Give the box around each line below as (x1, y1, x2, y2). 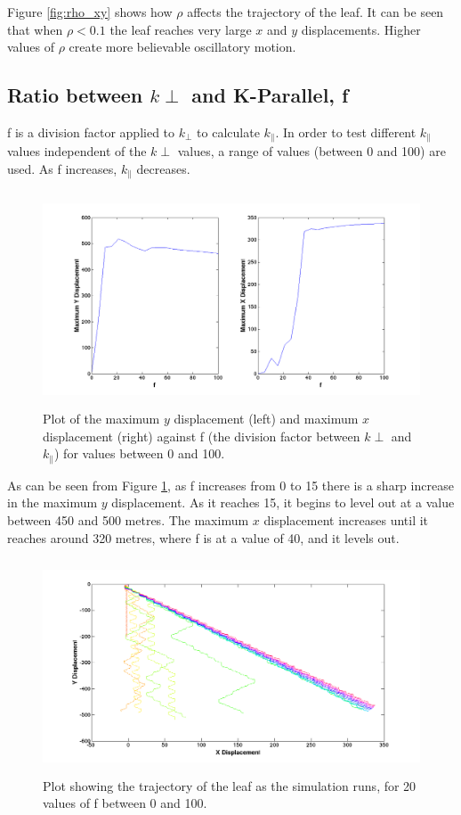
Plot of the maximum (43, 409, 160, 428)
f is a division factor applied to (7, 122, 175, 141)
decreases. (136, 160, 190, 178)
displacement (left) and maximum (174, 409, 359, 428)
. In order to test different (275, 122, 417, 141)
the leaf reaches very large (109, 20, 252, 38)
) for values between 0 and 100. (53, 444, 225, 463)
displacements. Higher (301, 20, 421, 38)
